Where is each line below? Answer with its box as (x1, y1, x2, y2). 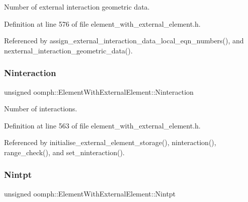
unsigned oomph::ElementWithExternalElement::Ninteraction (4, 86, 194, 97)
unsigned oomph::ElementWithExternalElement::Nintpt (4, 188, 176, 198)
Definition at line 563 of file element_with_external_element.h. (4, 120, 201, 130)
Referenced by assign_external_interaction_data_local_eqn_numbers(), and (4, 35, 244, 46)
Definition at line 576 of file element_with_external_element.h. (4, 18, 201, 29)
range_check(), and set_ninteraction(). (4, 147, 125, 157)
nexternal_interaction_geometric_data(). (4, 45, 133, 55)
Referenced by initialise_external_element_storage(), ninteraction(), (4, 137, 216, 148)
